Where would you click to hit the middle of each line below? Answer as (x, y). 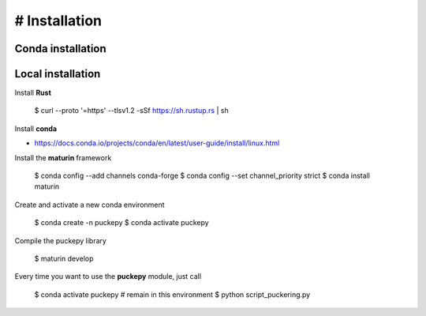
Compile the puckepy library (60, 240)
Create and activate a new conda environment (90, 205)
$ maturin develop (64, 258)
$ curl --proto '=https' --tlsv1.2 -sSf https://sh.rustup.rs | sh (131, 111)
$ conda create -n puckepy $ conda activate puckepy (121, 223)
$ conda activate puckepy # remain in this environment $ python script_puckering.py (172, 294)
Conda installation (60, 49)
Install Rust (33, 93)
